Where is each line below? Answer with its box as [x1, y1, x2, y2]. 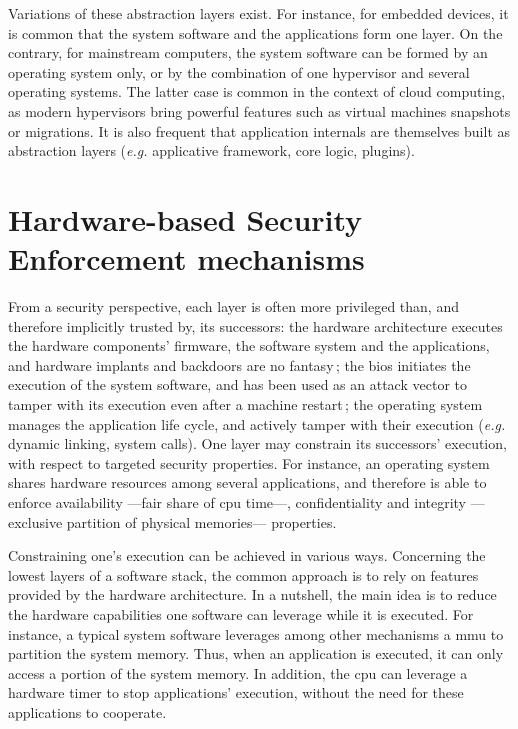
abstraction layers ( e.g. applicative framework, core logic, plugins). [8, 140, 415, 161]
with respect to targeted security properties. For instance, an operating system [8, 452, 490, 473]
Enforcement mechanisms [8, 238, 365, 279]
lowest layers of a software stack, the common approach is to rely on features [8, 564, 479, 585]
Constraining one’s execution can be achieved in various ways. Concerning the [8, 545, 486, 566]
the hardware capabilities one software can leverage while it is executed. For [8, 603, 474, 624]
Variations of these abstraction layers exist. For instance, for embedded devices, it [8, 3, 509, 23]
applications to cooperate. [8, 701, 167, 722]
